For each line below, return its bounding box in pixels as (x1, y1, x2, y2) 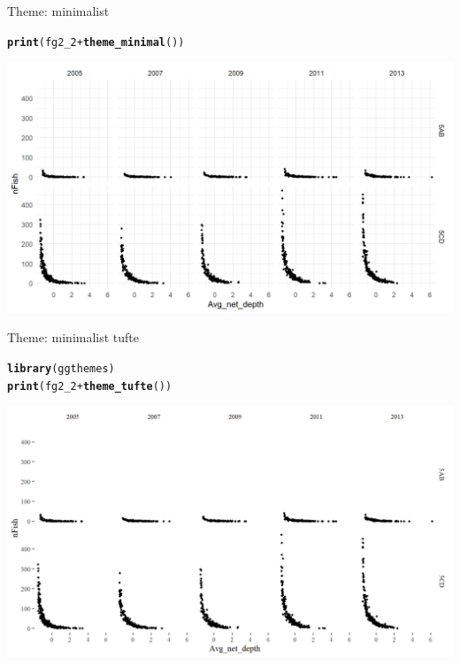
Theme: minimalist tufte (7, 328, 140, 347)
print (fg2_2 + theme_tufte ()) (7, 379, 172, 393)
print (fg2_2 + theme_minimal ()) (7, 35, 185, 49)
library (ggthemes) (7, 362, 115, 375)
